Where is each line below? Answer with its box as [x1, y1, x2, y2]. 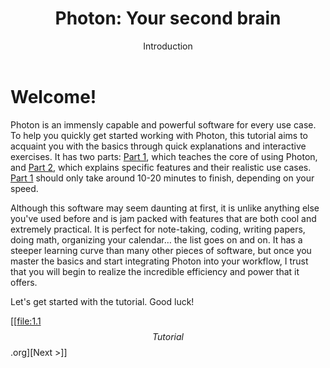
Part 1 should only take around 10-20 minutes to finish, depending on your [10, 172, 315, 184]
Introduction [143, 40, 193, 52]
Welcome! [10, 85, 97, 108]
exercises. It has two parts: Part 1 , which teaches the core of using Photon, [10, 150, 318, 162]
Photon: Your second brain [54, 7, 282, 30]
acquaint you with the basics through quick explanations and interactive [10, 140, 307, 152]
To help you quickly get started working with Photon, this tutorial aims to [10, 129, 309, 141]
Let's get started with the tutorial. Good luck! [10, 295, 195, 307]
